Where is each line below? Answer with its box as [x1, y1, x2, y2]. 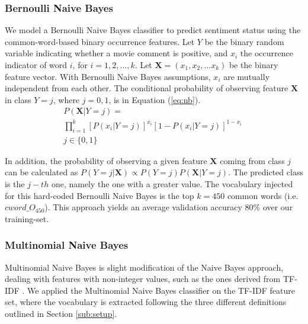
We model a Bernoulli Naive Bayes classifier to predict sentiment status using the [5, 24, 301, 36]
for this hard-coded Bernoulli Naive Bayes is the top [5, 189, 194, 201]
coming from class [220, 154, 285, 166]
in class [5, 93, 31, 105]
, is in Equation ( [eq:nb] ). [108, 93, 201, 105]
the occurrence [240, 47, 293, 59]
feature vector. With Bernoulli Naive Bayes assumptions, [5, 70, 211, 82]
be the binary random [204, 35, 284, 47]
